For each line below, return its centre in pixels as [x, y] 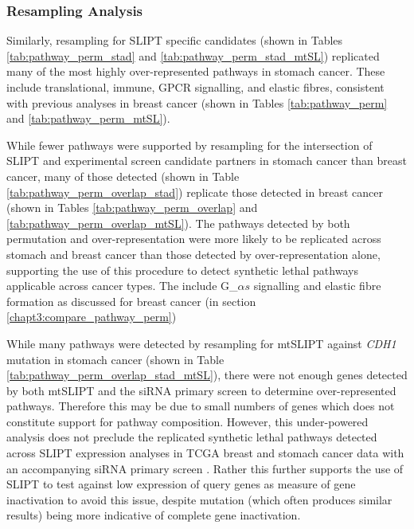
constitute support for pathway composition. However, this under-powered [187, 421]
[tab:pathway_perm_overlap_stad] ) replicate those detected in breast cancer [195, 192]
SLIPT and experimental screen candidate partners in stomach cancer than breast [207, 161]
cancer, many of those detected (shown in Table [123, 176]
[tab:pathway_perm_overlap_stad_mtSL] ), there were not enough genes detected [207, 375]
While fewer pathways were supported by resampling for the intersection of [189, 145]
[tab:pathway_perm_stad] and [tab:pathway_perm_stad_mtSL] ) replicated [193, 55]
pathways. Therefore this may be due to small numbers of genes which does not [201, 406]
